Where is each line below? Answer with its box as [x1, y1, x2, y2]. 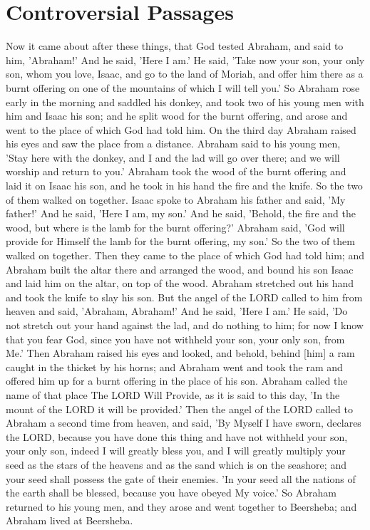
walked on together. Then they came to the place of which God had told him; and [6, 248, 364, 263]
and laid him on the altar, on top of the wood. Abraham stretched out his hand [6, 276, 354, 291]
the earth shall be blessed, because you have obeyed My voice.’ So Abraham [6, 485, 336, 500]
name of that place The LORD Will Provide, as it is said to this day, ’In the [6, 387, 340, 402]
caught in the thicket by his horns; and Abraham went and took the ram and [6, 359, 343, 374]
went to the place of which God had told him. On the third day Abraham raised [6, 122, 356, 137]
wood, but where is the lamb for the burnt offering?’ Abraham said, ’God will [6, 219, 345, 234]
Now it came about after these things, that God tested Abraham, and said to [6, 38, 344, 53]
